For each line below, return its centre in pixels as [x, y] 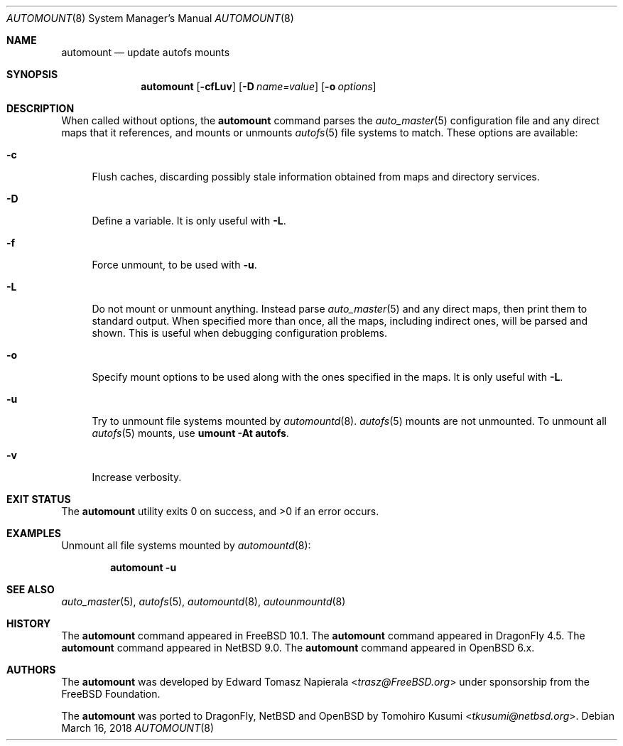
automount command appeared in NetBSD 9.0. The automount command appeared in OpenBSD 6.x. [298, 648]
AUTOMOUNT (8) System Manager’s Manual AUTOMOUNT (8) [150, 18]
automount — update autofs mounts [146, 52]
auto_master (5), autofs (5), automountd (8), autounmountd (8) [204, 601]
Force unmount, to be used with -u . [174, 265]
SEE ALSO [31, 589]
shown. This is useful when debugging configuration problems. [239, 333]
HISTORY [29, 623]
